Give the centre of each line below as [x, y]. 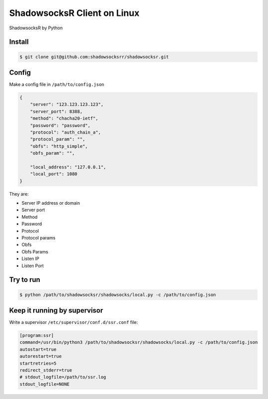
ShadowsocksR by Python [36, 28]
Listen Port [33, 265]
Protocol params [38, 238]
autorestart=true [41, 356]
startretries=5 [38, 363]
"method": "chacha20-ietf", [64, 119]
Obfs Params [35, 251]
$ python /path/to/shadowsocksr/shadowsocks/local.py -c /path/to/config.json [118, 295]
